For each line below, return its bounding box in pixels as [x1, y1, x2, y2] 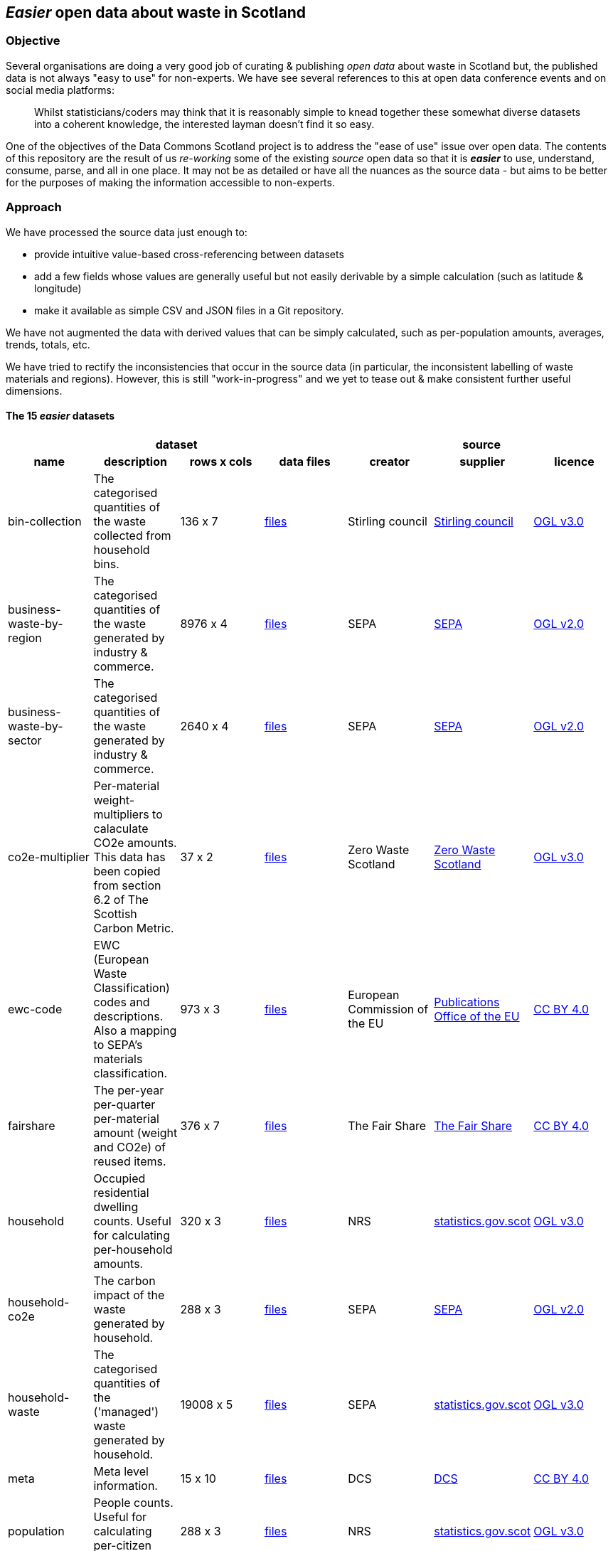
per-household [93, 1242, 173, 1257]
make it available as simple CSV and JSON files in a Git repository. [34, 304, 344, 316]
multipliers [93, 806, 149, 821]
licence [554, 454, 595, 469]
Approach [6, 200, 62, 215]
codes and [93, 994, 150, 1009]
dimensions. [6, 384, 63, 397]
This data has [93, 849, 166, 864]
